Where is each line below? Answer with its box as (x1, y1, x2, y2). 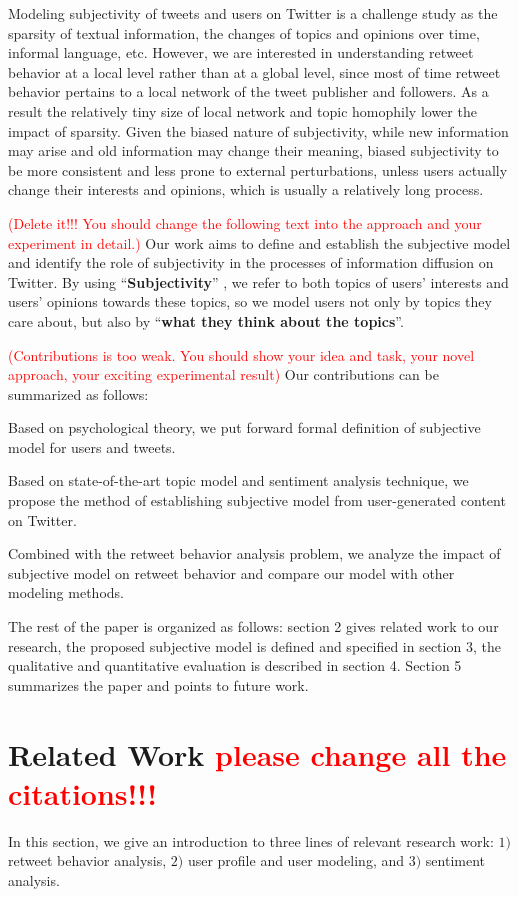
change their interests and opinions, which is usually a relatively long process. (8, 179, 484, 200)
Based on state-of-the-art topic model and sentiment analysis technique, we (8, 470, 469, 491)
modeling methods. (8, 582, 124, 603)
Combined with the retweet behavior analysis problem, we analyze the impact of (8, 543, 501, 564)
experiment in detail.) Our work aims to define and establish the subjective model (8, 232, 511, 253)
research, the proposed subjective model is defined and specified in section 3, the (8, 635, 501, 656)
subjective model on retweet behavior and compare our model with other (8, 562, 455, 583)
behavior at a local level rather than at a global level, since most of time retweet (8, 61, 501, 82)
